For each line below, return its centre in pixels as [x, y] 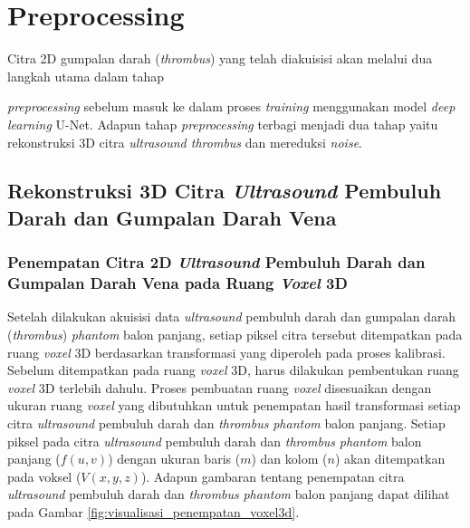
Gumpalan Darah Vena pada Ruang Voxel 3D [177, 283]
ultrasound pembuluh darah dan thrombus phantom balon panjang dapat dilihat [229, 494]
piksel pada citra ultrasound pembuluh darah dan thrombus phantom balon [215, 441]
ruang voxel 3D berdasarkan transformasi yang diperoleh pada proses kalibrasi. [226, 352]
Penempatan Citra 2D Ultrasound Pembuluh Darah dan [216, 262]
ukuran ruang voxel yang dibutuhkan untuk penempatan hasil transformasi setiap [234, 405]
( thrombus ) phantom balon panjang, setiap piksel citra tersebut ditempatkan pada [235, 334]
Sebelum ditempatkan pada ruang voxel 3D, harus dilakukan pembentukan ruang [233, 370]
